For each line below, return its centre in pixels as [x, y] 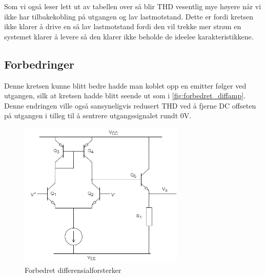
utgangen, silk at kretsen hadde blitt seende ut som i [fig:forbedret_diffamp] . [125, 95]
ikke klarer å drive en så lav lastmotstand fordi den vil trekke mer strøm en [123, 26]
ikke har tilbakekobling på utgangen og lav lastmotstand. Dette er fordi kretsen [129, 16]
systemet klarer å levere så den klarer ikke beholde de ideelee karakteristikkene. [129, 36]
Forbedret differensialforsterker [73, 270]
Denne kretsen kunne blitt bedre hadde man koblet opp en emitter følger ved [125, 85]
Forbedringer [39, 64]
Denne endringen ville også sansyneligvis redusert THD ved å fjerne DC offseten [130, 105]
